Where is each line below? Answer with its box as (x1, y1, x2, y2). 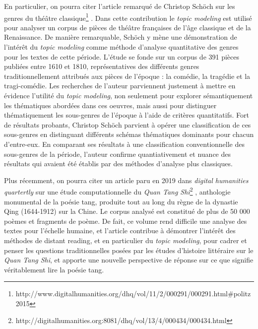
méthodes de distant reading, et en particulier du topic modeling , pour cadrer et (4, 235, 247, 245)
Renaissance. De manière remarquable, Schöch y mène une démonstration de (4, 32, 237, 42)
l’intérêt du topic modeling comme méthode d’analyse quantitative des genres (4, 42, 239, 52)
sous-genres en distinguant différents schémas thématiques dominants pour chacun (4, 129, 254, 139)
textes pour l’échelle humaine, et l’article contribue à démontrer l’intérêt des (4, 225, 236, 236)
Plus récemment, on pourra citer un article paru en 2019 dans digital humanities (4, 175, 249, 185)
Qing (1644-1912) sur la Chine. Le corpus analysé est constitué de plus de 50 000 (4, 206, 250, 216)
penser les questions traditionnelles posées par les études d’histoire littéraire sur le (4, 245, 254, 255)
